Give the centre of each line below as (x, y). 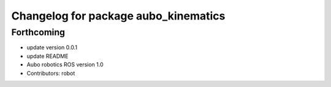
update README (48, 56)
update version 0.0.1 (52, 47)
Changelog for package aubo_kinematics (118, 16)
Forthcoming (38, 32)
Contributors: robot (51, 73)
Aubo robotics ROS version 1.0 (65, 64)
